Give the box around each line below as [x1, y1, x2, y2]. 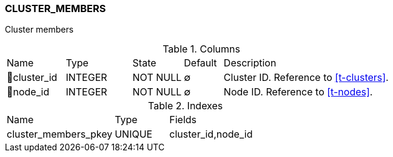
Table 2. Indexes [148, 100, 223, 112]
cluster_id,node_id [169, 128, 253, 141]
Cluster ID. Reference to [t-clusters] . [223, 71, 389, 84]
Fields [169, 114, 197, 126]
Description [223, 57, 277, 69]
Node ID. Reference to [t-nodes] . [223, 86, 373, 98]
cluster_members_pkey [7, 128, 113, 141]
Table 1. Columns [163, 43, 240, 56]
